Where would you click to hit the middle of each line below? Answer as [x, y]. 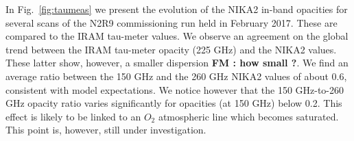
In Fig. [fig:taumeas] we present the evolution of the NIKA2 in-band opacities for [177, 9]
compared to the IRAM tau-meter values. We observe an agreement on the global [177, 36]
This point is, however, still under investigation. [106, 130]
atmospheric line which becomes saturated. [248, 116]
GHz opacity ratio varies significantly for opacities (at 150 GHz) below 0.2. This [174, 103]
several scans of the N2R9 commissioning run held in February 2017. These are [172, 22]
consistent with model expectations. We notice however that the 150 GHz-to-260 [175, 89]
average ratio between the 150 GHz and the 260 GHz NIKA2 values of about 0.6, [176, 76]
